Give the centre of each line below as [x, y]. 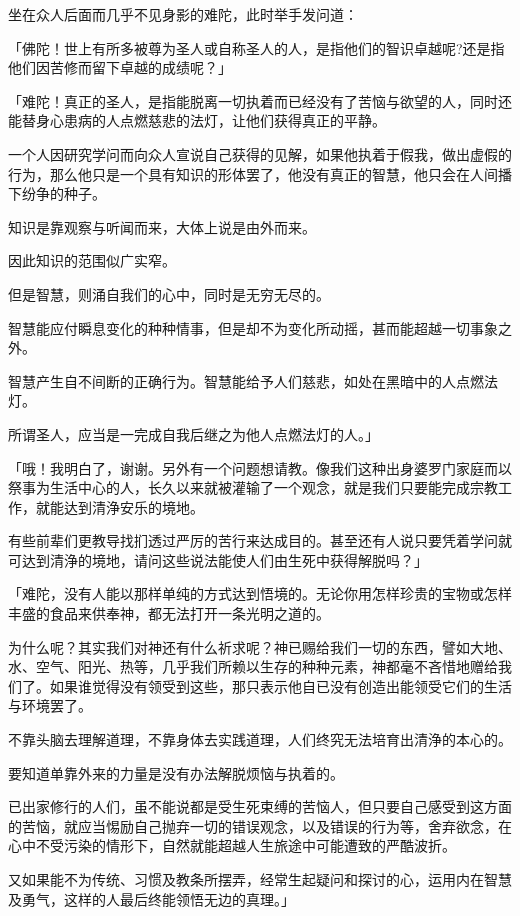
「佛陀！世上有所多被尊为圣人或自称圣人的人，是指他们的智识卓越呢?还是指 [256, 47]
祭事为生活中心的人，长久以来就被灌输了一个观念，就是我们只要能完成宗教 [253, 487]
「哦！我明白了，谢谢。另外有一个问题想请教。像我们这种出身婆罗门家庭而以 [260, 467]
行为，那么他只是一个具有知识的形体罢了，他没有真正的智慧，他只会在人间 [253, 173]
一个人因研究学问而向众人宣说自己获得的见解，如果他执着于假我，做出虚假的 [260, 153]
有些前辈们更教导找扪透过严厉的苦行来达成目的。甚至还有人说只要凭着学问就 [260, 540]
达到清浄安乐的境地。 [133, 506]
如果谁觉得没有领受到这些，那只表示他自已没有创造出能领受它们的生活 [280, 685]
